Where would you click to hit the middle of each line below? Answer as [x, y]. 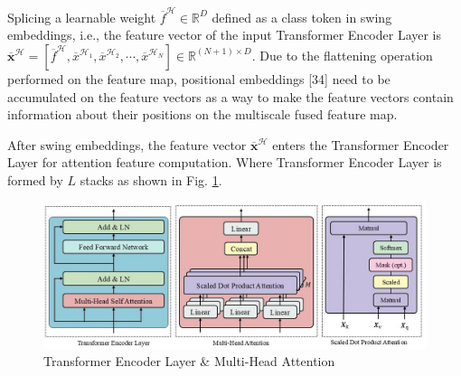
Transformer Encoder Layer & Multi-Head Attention [189, 361]
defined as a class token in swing [302, 17]
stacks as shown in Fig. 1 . [151, 179]
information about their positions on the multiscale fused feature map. [202, 114]
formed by [35, 179]
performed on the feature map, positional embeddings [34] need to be [199, 78]
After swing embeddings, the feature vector [127, 144]
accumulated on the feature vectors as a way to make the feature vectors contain [230, 96]
